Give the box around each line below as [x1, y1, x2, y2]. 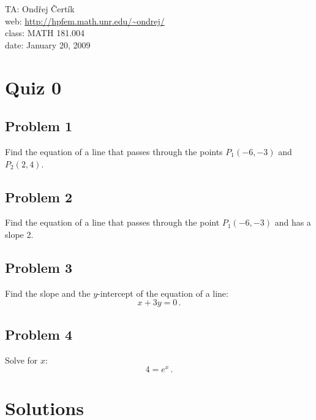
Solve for [5, 353, 38, 366]
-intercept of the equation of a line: [97, 286, 228, 299]
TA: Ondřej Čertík [5, 2, 75, 15]
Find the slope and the [5, 286, 91, 299]
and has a [274, 216, 311, 229]
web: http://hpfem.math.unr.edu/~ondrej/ [5, 14, 165, 27]
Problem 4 [5, 324, 72, 343]
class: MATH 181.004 [5, 26, 85, 39]
